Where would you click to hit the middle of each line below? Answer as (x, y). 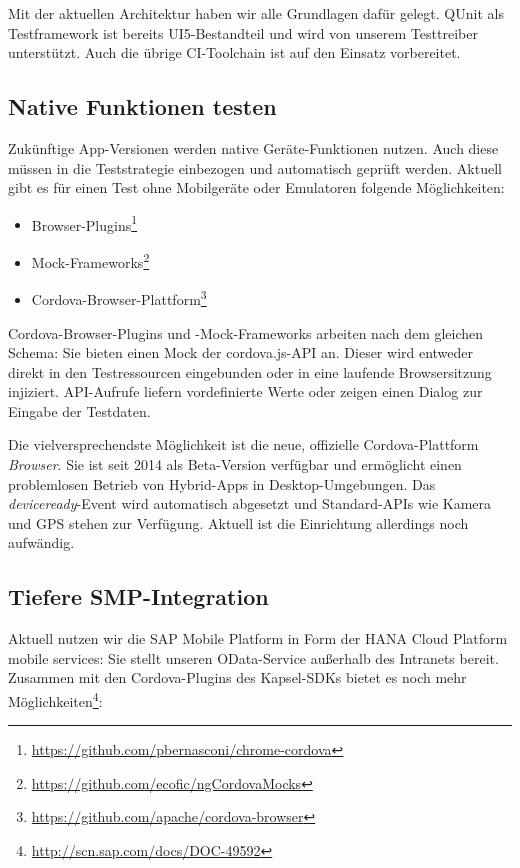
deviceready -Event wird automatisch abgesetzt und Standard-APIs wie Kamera (250, 503)
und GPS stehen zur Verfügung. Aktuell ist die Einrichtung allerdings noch (238, 522)
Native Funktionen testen (142, 106)
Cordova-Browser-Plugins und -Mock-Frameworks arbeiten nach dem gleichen (246, 332)
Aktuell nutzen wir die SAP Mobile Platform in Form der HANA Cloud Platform (258, 638)
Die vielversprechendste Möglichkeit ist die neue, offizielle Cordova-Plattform (243, 444)
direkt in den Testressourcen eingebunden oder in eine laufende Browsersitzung (250, 371)
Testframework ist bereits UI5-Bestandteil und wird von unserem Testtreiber (243, 32)
